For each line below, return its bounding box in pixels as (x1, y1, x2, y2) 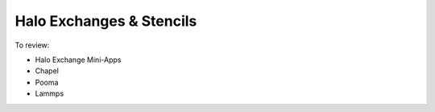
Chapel (35, 66, 60, 76)
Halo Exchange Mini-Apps (35, 55, 122, 64)
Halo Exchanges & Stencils (14, 12, 197, 30)
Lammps (35, 89, 64, 98)
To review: (14, 40, 50, 50)
